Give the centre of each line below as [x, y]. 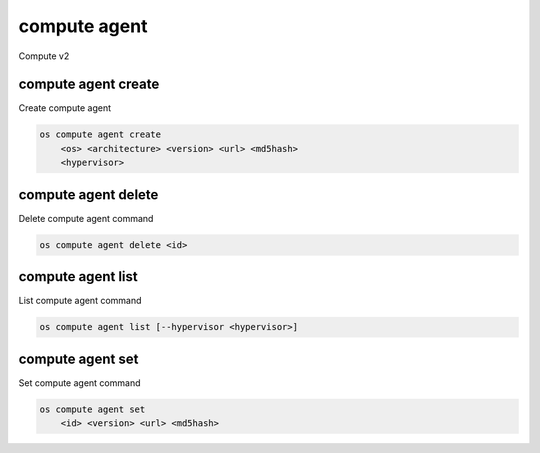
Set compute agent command [79, 382]
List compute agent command [80, 301]
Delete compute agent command [86, 218]
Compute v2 [44, 56]
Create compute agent [65, 108]
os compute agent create [100, 134]
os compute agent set [92, 409]
